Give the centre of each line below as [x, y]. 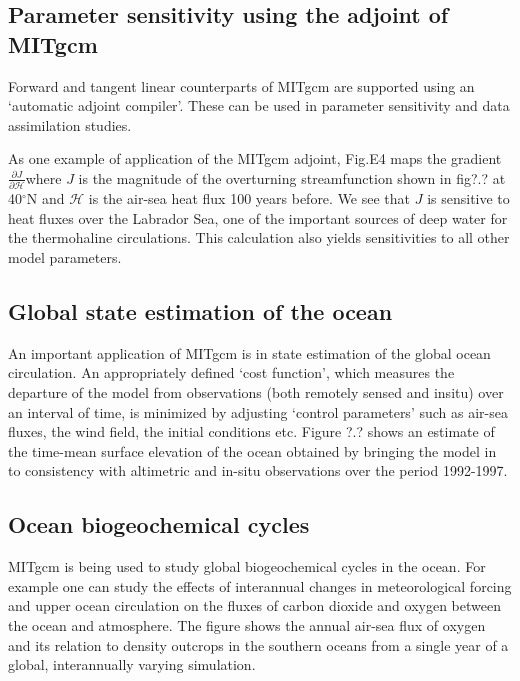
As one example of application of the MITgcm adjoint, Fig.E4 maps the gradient [255, 158]
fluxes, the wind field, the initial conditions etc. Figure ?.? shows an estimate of [251, 431]
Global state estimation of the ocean [200, 311]
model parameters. [65, 257]
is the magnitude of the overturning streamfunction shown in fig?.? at [292, 177]
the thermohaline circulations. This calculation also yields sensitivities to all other [259, 237]
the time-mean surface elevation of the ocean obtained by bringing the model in [252, 450]
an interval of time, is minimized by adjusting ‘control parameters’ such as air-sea [258, 411]
